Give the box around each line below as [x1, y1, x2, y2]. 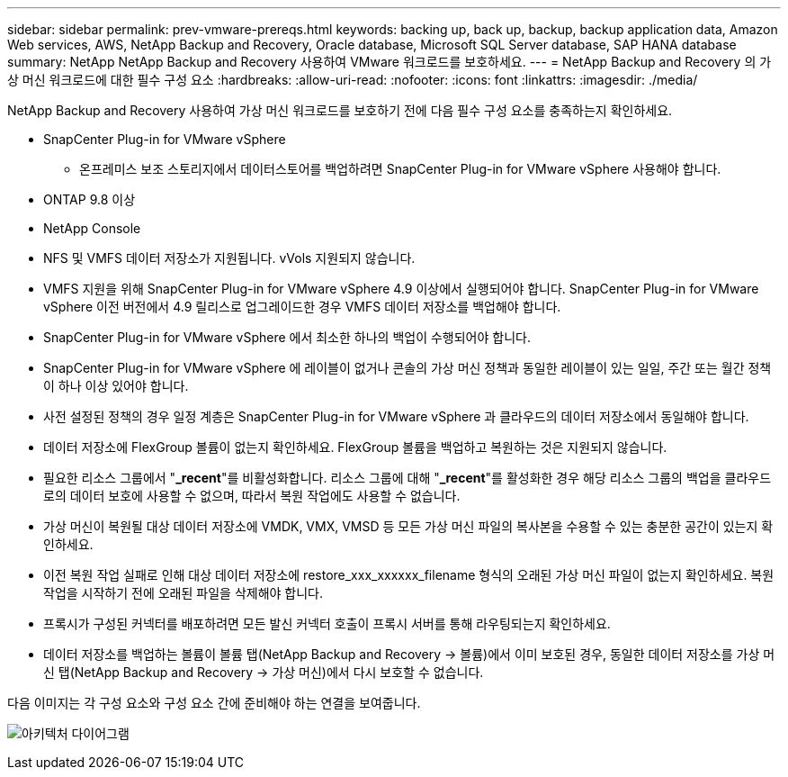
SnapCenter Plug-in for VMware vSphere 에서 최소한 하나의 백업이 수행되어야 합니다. [43, 330, 531, 345]
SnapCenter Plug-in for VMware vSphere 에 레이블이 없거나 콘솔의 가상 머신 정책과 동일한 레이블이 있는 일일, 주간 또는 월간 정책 [43, 360, 772, 375]
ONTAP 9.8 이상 [43, 192, 136, 207]
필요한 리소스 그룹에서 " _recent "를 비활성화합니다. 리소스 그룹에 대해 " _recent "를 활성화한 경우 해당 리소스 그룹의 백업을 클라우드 [43, 470, 772, 485]
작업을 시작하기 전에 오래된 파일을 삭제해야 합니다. [43, 585, 324, 601]
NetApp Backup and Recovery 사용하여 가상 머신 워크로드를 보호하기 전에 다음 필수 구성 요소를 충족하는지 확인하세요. [7, 103, 673, 118]
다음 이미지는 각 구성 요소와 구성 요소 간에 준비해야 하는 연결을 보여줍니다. [7, 695, 421, 710]
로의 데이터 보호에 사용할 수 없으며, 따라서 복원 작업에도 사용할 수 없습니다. [43, 488, 461, 503]
